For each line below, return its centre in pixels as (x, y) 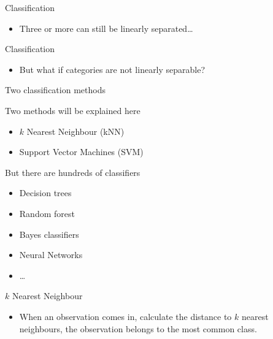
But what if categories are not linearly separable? (112, 69)
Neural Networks (51, 255)
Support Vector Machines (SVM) (81, 152)
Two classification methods (55, 90)
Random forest (47, 213)
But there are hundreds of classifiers (73, 172)
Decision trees (45, 193)
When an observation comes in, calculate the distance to (125, 316)
